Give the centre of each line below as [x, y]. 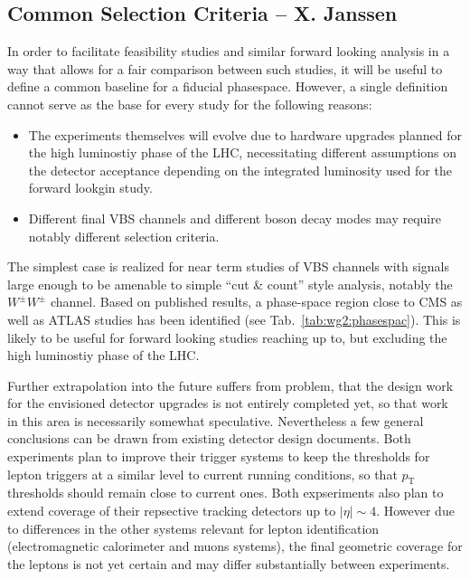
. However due [415, 511]
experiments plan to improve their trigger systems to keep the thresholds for [219, 456]
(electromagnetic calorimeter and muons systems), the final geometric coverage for [235, 546]
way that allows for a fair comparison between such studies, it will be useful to [225, 68]
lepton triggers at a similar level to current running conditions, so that [202, 474]
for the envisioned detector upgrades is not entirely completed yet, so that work [228, 403]
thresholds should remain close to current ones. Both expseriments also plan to [226, 493]
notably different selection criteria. [124, 236]
